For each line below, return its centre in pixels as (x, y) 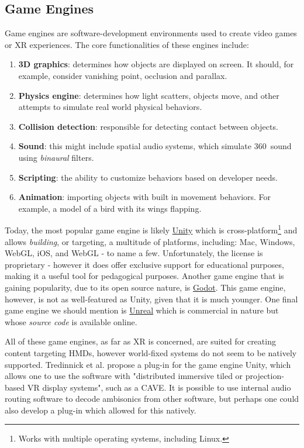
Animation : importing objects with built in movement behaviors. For (145, 197)
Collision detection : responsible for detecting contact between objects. (148, 126)
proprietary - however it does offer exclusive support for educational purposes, (144, 264)
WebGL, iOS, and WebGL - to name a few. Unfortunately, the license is (134, 253)
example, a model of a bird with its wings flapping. (110, 208)
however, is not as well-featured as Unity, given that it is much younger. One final (151, 299)
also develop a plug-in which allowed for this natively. (101, 410)
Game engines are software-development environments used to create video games (151, 33)
